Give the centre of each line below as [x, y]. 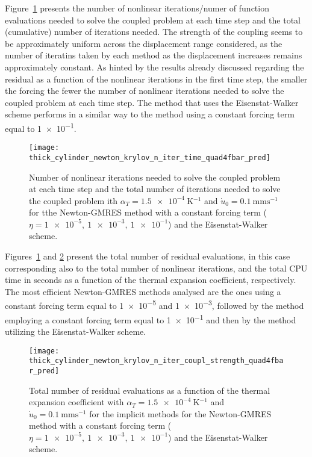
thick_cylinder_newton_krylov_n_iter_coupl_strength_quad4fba [156, 361]
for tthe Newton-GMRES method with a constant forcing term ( [148, 212]
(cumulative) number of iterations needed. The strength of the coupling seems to [154, 32]
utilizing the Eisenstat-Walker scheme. [76, 331]
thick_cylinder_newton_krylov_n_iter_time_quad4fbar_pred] [150, 157]
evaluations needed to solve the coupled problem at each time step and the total [153, 20]
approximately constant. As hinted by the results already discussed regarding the [154, 67]
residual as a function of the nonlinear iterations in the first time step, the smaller [156, 79]
